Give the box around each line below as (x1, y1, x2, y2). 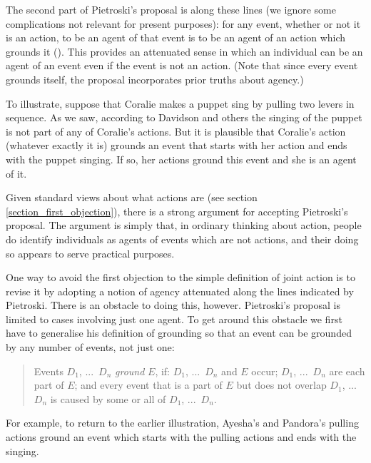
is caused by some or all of (50, 391, 166, 406)
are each (329, 363, 365, 378)
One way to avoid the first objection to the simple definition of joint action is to (6, 270, 355, 285)
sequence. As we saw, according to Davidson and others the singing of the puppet (6, 110, 362, 125)
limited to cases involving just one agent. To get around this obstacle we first (6, 311, 342, 326)
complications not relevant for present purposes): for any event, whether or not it (6, 16, 361, 31)
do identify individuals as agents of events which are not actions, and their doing (6, 231, 359, 246)
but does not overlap (236, 377, 327, 392)
